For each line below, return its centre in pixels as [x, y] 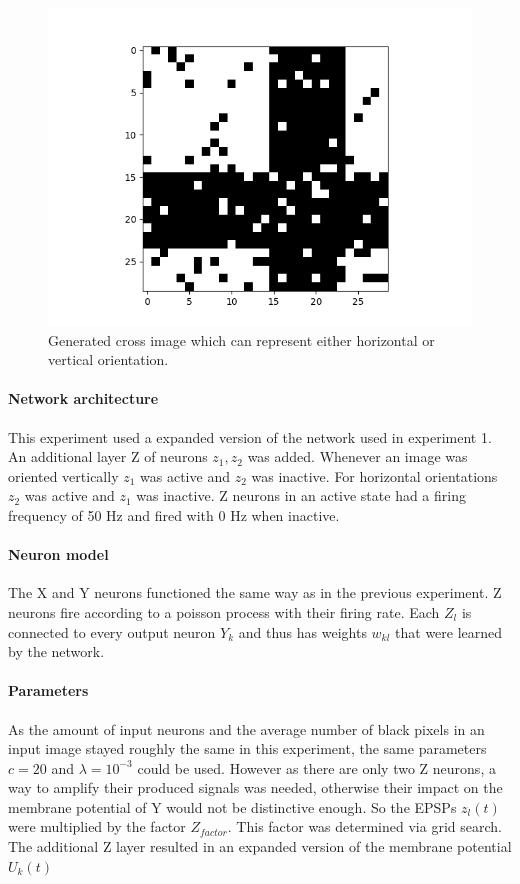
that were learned [449, 631]
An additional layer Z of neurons [108, 456]
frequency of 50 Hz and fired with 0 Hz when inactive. [174, 514]
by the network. [56, 651]
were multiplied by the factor [97, 826]
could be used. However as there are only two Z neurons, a [316, 767]
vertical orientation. [108, 359]
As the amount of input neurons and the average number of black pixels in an [246, 728]
